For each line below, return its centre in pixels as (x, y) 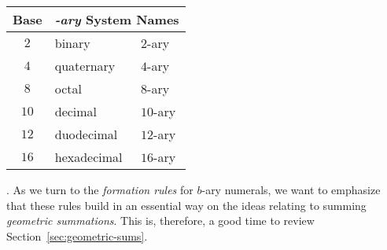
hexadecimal (88, 157)
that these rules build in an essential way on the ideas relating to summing (186, 205)
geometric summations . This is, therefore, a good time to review (160, 221)
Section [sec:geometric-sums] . (77, 235)
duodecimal (86, 134)
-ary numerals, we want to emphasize (291, 189)
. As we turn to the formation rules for (100, 189)
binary (72, 43)
